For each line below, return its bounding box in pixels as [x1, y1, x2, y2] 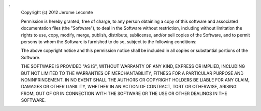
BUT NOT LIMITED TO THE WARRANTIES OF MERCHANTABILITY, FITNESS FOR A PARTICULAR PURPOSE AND [21, 70, 244, 76]
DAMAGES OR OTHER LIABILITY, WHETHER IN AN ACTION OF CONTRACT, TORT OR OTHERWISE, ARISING [21, 84, 237, 90]
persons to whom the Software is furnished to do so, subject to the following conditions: [21, 39, 197, 45]
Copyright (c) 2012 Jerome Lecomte [21, 10, 93, 16]
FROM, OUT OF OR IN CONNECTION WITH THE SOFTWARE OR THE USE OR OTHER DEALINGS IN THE [21, 90, 227, 96]
